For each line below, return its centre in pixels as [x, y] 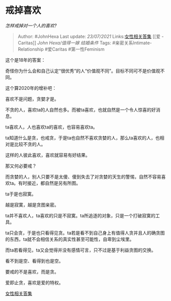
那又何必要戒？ [21, 166]
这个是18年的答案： [25, 60]
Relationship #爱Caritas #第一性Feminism [61, 49]
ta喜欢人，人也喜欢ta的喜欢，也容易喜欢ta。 [51, 127]
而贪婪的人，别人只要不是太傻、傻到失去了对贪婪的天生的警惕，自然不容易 [83, 177]
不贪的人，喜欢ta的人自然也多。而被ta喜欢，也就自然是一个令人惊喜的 [78, 110]
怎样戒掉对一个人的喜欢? [31, 26]
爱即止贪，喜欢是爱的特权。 [34, 282]
